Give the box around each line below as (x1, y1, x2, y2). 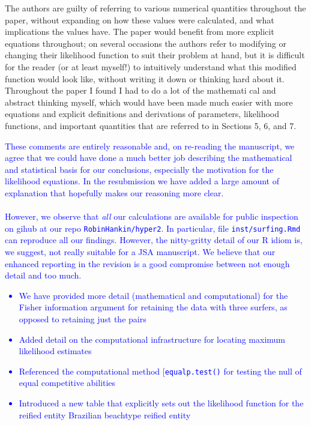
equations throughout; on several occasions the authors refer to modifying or (5, 37, 286, 49)
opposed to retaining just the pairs (19, 312, 146, 325)
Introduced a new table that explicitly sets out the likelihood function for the (19, 396, 304, 409)
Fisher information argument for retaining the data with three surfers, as (19, 301, 288, 313)
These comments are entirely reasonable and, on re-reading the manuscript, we (5, 139, 295, 152)
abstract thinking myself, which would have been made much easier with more (5, 95, 293, 108)
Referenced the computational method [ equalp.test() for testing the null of (19, 364, 302, 377)
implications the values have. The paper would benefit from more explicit (5, 25, 274, 38)
